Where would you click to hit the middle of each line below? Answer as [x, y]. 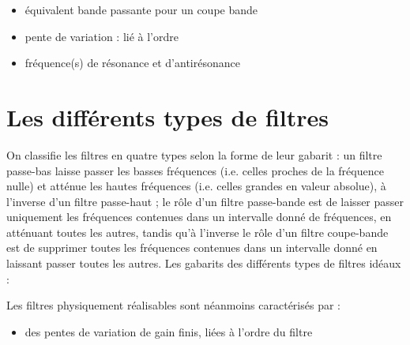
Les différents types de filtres [167, 116]
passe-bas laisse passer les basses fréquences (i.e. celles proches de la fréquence [195, 170]
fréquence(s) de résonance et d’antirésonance [132, 63]
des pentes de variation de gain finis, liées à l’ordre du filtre [169, 331]
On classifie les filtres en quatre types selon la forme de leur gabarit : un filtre [194, 154]
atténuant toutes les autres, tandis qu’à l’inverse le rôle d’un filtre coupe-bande [197, 232]
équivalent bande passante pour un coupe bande [141, 9]
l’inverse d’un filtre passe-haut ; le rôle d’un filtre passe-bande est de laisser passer [205, 201]
